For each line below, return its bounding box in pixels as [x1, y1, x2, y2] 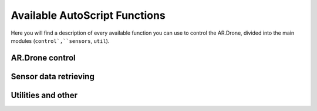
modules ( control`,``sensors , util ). [11, 37, 110, 44]
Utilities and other [11, 90, 77, 100]
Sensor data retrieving [11, 71, 95, 82]
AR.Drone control [11, 53, 76, 63]
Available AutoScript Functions [11, 9, 166, 22]
